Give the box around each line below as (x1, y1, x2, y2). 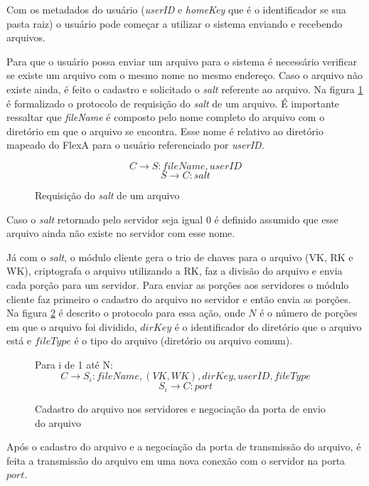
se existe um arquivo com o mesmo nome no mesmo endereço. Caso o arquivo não (6, 68, 363, 83)
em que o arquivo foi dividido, (6, 319, 137, 334)
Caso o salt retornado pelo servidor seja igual (6, 211, 203, 226)
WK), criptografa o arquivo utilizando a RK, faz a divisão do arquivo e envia (6, 263, 343, 278)
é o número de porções (260, 305, 358, 320)
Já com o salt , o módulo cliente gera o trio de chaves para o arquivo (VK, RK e (6, 249, 353, 264)
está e (6, 333, 32, 348)
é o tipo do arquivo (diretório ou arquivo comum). (74, 333, 293, 348)
